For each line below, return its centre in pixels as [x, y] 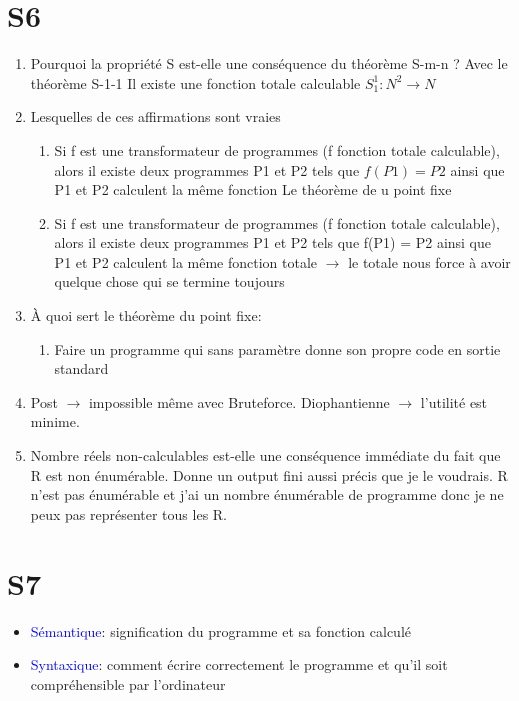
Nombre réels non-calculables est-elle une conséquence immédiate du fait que [265, 455]
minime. [55, 421]
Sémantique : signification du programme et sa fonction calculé [220, 630]
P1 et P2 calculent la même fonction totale [186, 261]
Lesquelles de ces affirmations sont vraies [155, 116]
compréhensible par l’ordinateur [128, 683]
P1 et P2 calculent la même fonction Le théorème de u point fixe [253, 189]
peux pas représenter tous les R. [129, 513]
